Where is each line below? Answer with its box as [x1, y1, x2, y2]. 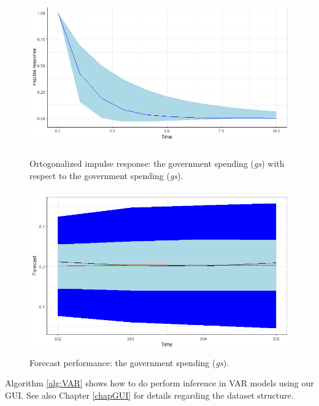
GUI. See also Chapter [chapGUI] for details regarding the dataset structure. [5, 388, 294, 401]
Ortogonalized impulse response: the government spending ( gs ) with [29, 157, 285, 170]
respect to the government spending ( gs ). [29, 169, 183, 182]
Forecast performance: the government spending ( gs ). [29, 356, 229, 369]
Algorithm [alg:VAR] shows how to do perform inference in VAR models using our [5, 377, 314, 389]
